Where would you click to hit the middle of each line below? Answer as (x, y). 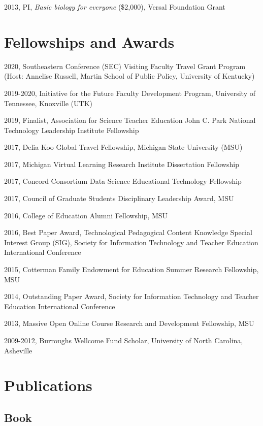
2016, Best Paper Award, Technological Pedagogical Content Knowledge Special (128, 232)
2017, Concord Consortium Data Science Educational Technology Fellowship (123, 181)
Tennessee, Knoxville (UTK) (48, 103)
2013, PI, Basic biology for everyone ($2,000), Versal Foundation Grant (115, 7)
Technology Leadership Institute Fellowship (72, 130)
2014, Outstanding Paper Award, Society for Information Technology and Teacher (131, 296)
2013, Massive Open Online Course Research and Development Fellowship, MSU (129, 323)
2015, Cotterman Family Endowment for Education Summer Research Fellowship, (131, 269)
